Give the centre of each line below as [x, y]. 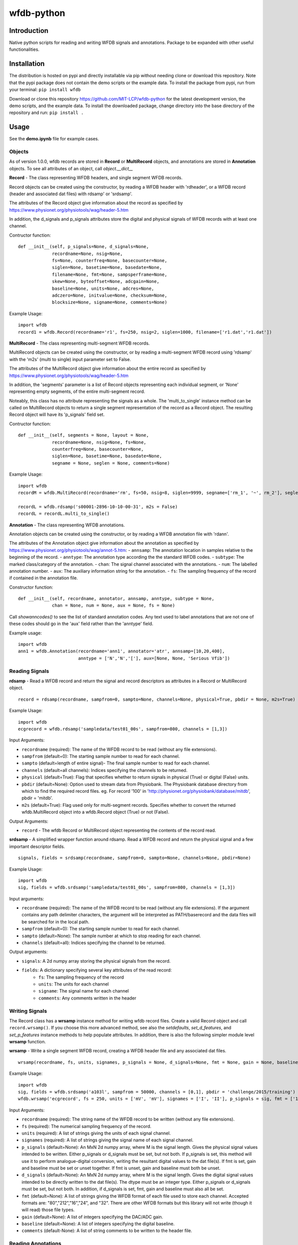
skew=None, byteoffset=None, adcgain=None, [106, 282]
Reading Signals [29, 671]
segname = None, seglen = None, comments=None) [111, 463]
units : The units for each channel [74, 984]
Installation [27, 64]
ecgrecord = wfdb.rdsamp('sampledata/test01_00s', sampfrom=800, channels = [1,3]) [123, 729]
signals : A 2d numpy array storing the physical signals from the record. [96, 961]
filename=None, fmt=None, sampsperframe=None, [110, 274]
